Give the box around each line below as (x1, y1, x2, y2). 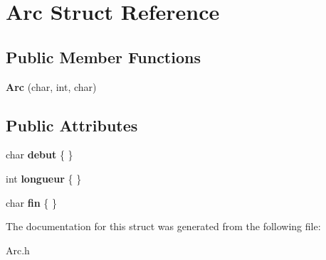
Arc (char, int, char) (6, 79, 97, 94)
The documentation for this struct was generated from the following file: (6, 219, 321, 234)
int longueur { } (6, 170, 82, 185)
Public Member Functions (6, 45, 201, 67)
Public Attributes (6, 114, 138, 136)
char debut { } (6, 147, 73, 162)
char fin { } (6, 195, 57, 210)
